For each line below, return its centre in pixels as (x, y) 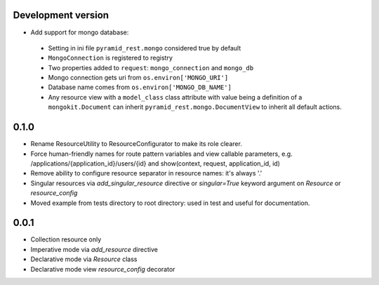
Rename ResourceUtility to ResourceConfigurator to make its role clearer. (136, 144)
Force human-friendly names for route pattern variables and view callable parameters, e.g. (161, 154)
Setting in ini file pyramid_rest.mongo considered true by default (145, 48)
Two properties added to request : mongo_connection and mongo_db (151, 67)
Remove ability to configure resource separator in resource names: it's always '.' (146, 173)
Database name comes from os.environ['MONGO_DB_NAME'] (140, 87)
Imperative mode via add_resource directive (94, 249)
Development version (61, 15)
